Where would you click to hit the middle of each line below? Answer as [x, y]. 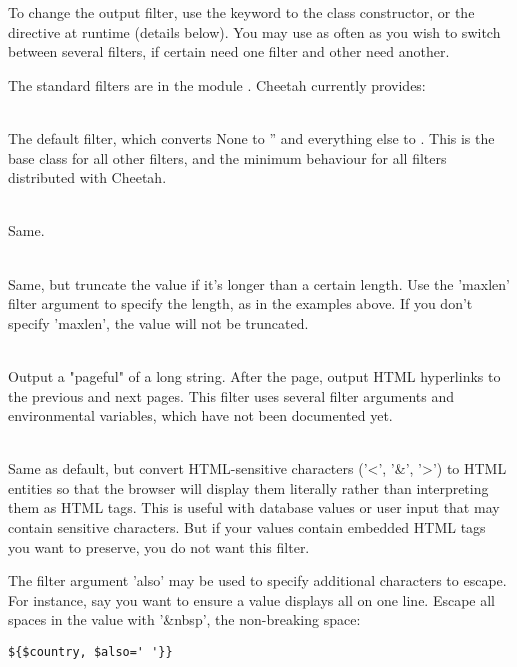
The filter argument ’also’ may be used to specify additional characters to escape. [257, 580]
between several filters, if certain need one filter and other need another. [229, 51]
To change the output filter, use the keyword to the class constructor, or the [241, 12]
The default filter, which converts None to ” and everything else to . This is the [251, 137]
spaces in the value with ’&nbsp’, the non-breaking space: [184, 619]
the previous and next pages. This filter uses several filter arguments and [231, 395]
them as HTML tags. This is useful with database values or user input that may [254, 507]
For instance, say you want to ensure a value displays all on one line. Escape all [252, 599]
